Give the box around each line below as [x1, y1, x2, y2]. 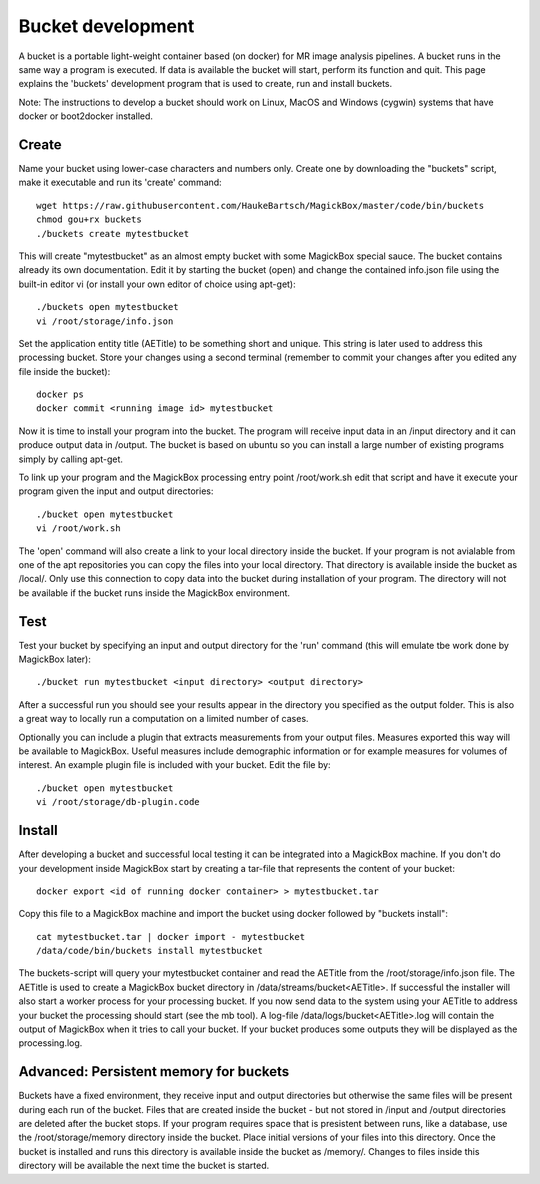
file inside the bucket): [18, 365, 111, 377]
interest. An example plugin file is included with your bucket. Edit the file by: [18, 759, 331, 771]
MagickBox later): [18, 653, 92, 665]
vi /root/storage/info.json [36, 315, 174, 327]
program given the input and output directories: [18, 485, 214, 497]
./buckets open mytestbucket [36, 301, 179, 313]
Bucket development [18, 15, 195, 37]
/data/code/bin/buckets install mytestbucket [36, 945, 264, 957]
